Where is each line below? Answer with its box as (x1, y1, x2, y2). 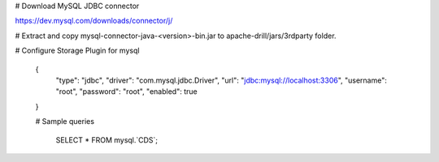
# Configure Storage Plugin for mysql (15, 45, 140, 56)
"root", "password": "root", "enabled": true (55, 87, 198, 96)
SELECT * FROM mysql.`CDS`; (55, 134, 159, 145)
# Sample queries (35, 117, 95, 126)
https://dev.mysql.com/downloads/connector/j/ (15, 16, 173, 26)
